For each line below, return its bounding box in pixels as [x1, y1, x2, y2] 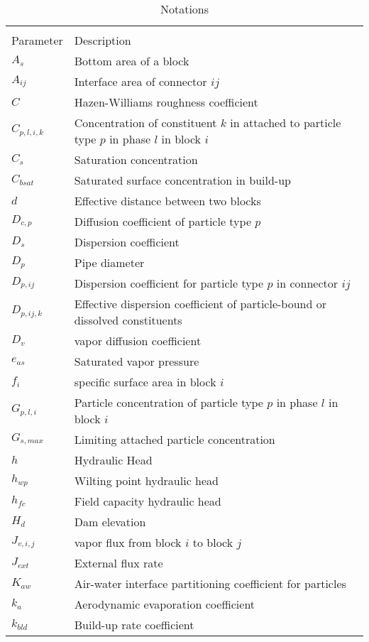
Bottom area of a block [74, 53, 189, 69]
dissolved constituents [74, 312, 182, 328]
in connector [276, 275, 338, 291]
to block [192, 534, 233, 550]
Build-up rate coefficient [74, 616, 194, 633]
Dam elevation [74, 513, 146, 530]
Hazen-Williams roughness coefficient [74, 94, 258, 110]
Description [74, 32, 131, 48]
